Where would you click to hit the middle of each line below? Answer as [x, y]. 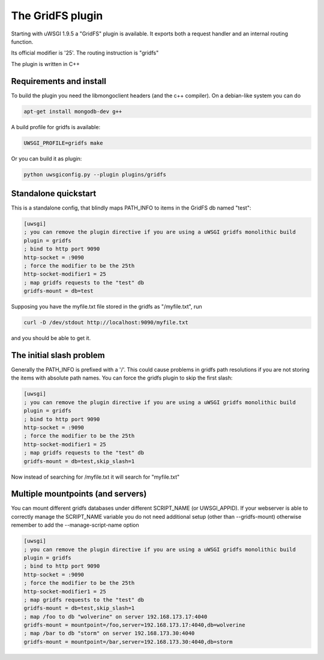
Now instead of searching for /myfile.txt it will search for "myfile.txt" [95, 477]
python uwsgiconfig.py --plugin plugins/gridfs [95, 174]
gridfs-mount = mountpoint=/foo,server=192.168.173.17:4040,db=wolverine [134, 625]
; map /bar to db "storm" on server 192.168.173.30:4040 [109, 633]
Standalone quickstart [54, 193]
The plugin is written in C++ [46, 64]
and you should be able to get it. [51, 338]
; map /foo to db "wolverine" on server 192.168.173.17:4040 [115, 616]
